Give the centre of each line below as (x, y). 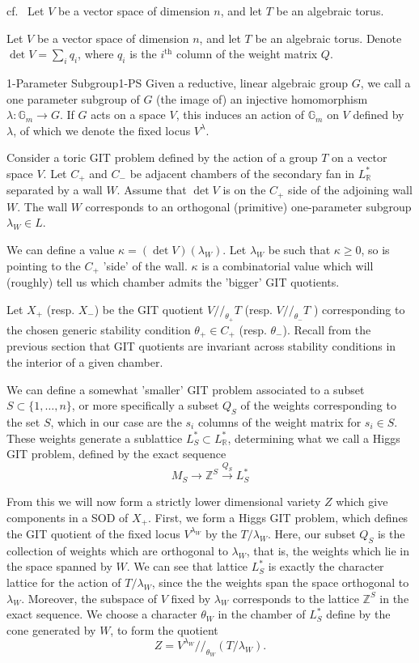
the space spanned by (59, 566)
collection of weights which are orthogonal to (117, 550)
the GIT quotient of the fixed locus (93, 533)
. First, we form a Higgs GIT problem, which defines (278, 517)
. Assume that (152, 190)
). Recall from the (327, 329)
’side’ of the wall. (145, 265)
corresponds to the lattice (296, 598)
